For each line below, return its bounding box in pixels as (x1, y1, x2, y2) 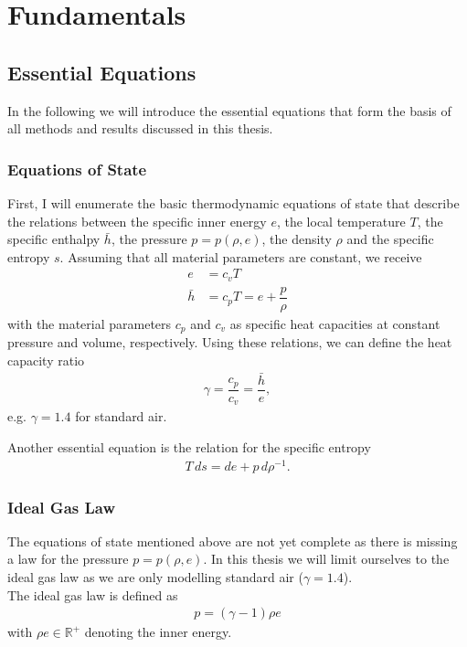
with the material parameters (7, 313, 172, 333)
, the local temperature (276, 211, 406, 230)
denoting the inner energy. (84, 622, 232, 642)
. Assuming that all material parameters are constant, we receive (59, 247, 422, 266)
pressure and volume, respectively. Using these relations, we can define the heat (7, 333, 452, 352)
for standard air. (75, 407, 167, 426)
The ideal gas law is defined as (7, 585, 178, 604)
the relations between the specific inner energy (7, 211, 267, 230)
